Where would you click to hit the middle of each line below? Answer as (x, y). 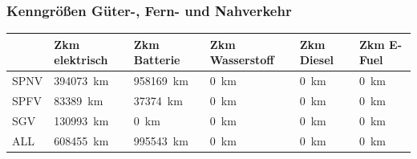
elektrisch (81, 60)
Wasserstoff (242, 60)
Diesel (317, 60)
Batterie (157, 60)
